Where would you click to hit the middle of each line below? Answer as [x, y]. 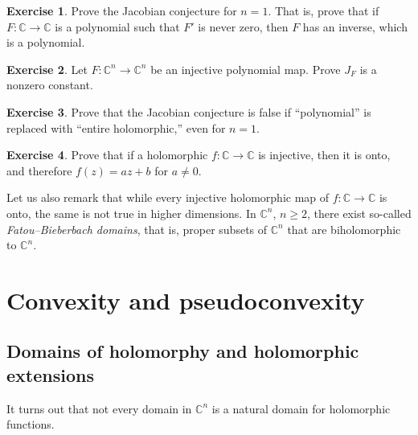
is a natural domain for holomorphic [301, 408]
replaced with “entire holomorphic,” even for [116, 127]
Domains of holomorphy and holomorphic [183, 351]
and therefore [39, 170]
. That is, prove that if [324, 10]
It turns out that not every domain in [99, 408]
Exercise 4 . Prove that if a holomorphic [107, 155]
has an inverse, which [355, 26]
